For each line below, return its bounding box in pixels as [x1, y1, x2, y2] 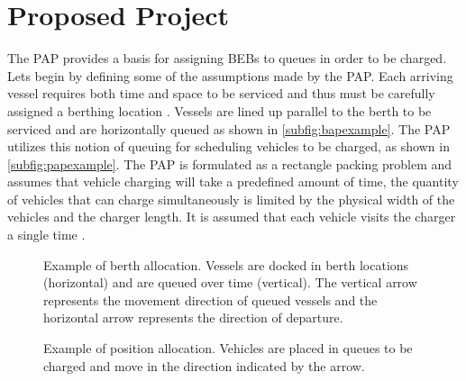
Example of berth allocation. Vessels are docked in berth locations [43, 255, 409, 274]
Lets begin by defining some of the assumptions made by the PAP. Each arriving [7, 66, 453, 85]
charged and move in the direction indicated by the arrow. [43, 356, 365, 375]
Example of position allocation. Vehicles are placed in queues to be [43, 339, 413, 358]
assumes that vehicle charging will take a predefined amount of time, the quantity [7, 172, 459, 191]
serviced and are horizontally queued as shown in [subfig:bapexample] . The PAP [7, 119, 451, 138]
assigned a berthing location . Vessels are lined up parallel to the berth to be [7, 101, 432, 120]
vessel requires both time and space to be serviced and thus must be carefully [7, 84, 435, 103]
